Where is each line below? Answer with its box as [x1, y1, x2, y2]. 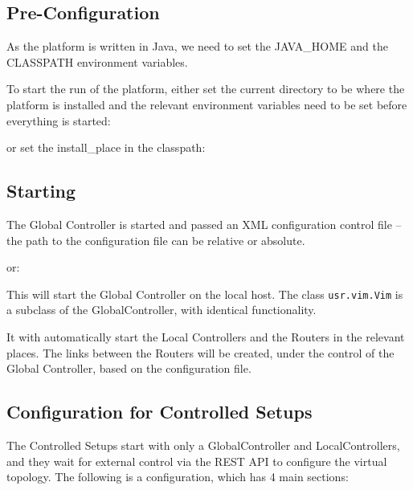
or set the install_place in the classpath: [6, 139, 206, 156]
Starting [6, 178, 76, 203]
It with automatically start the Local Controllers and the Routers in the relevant [6, 329, 405, 345]
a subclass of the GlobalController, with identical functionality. [6, 301, 317, 318]
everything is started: [6, 112, 111, 129]
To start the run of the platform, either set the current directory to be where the [6, 80, 405, 97]
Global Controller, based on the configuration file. [6, 360, 251, 377]
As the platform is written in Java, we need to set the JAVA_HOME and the [6, 38, 388, 55]
